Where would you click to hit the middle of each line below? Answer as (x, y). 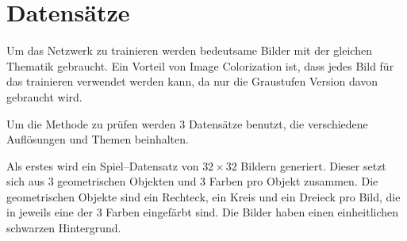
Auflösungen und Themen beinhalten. (98, 139)
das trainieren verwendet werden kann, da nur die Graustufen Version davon (192, 81)
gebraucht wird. (44, 96)
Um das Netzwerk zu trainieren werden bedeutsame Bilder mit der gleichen (189, 50)
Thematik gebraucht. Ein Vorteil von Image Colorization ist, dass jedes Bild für (200, 65)
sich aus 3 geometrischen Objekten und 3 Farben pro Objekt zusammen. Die (192, 181)
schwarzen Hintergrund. (64, 228)
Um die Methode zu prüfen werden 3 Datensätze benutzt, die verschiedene (187, 123)
